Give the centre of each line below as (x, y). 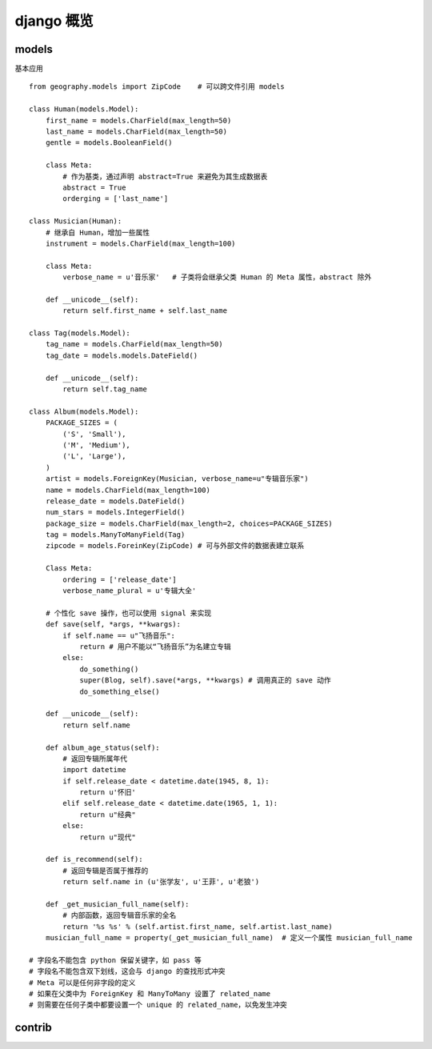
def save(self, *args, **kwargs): (113, 625)
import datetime (94, 770)
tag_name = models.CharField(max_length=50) (134, 344)
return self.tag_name (105, 389)
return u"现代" (108, 837)
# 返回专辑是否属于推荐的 (106, 871)
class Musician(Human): (76, 221)
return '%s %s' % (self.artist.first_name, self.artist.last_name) (198, 927)
